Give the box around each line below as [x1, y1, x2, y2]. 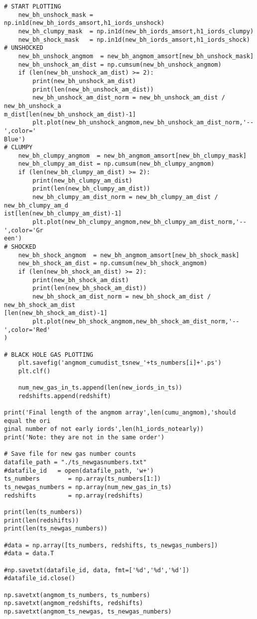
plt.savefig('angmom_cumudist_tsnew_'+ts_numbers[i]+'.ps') [18, 359, 222, 367]
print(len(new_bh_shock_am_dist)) [32, 285, 147, 292]
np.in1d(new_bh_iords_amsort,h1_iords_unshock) [4, 19, 165, 27]
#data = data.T [4, 550, 54, 557]
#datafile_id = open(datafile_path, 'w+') [4, 467, 154, 474]
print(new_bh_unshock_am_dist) [32, 77, 136, 85]
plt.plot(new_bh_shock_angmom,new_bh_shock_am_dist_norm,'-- [32, 317, 240, 325]
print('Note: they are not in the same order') [4, 434, 165, 441]
